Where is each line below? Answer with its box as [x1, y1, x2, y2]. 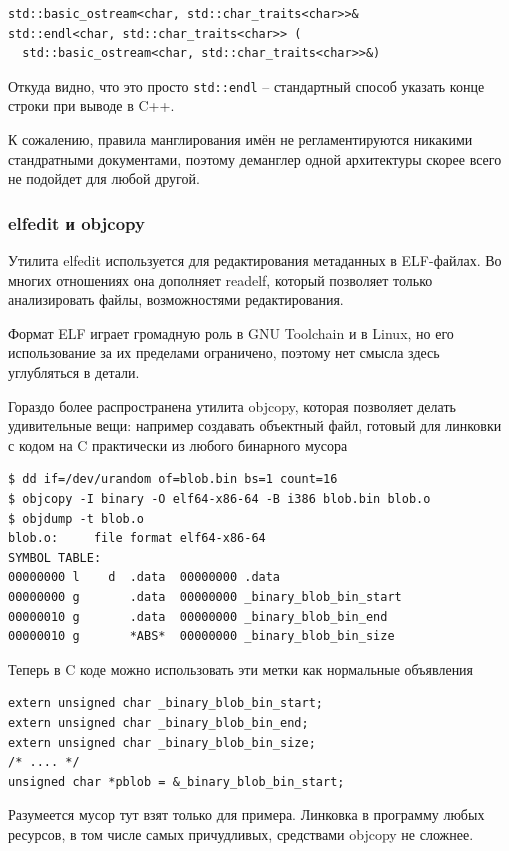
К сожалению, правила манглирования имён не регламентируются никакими [8, 129, 473, 150]
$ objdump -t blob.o [8, 511, 145, 526]
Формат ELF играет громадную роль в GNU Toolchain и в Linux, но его [8, 322, 454, 343]
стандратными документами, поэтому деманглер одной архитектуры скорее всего [8, 148, 502, 169]
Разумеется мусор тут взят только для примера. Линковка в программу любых [8, 804, 485, 825]
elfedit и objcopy [8, 210, 145, 235]
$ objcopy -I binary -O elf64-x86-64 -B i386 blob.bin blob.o [8, 491, 431, 506]
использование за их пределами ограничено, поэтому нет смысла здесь [8, 342, 440, 363]
